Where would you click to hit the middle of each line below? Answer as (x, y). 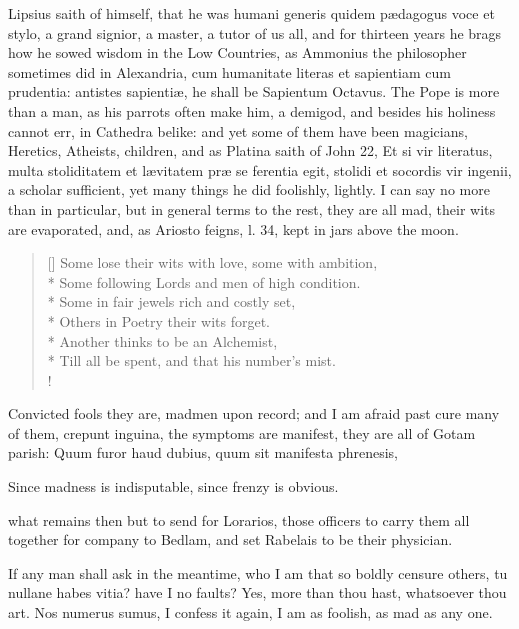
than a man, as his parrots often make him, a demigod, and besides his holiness (252, 110)
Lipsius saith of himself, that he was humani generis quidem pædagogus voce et (251, 13)
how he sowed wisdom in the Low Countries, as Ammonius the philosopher (237, 52)
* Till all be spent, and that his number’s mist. (191, 360)
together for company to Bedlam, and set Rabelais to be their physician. (230, 539)
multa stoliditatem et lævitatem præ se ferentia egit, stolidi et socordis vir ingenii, (260, 169)
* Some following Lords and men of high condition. (204, 281)
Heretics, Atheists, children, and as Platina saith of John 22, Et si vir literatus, (250, 150)
